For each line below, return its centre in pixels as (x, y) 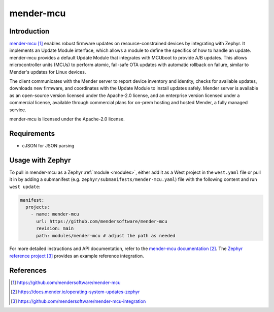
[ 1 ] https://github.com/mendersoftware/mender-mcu (66, 283)
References (28, 270)
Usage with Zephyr (40, 160)
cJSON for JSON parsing (48, 145)
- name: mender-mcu (55, 214)
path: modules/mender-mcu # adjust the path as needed (106, 236)
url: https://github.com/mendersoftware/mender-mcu (102, 221)
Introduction (29, 31)
